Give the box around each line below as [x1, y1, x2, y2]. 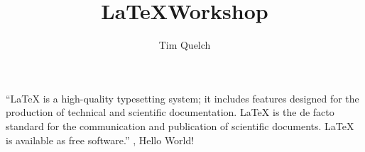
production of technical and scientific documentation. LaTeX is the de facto [6, 105, 334, 119]
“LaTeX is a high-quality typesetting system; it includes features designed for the [6, 90, 359, 105]
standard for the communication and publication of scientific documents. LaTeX [6, 118, 354, 133]
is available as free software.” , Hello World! [6, 132, 195, 147]
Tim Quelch [158, 37, 211, 52]
